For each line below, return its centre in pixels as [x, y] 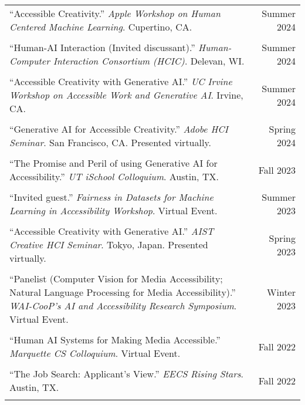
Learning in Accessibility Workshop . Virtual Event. [113, 210]
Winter [281, 292]
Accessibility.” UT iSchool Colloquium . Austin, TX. [114, 176]
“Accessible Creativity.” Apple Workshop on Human [115, 13]
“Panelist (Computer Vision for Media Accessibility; [116, 279]
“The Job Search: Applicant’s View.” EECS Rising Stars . [127, 374]
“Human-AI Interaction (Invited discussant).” [102, 47]
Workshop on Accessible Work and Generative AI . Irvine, [126, 95]
